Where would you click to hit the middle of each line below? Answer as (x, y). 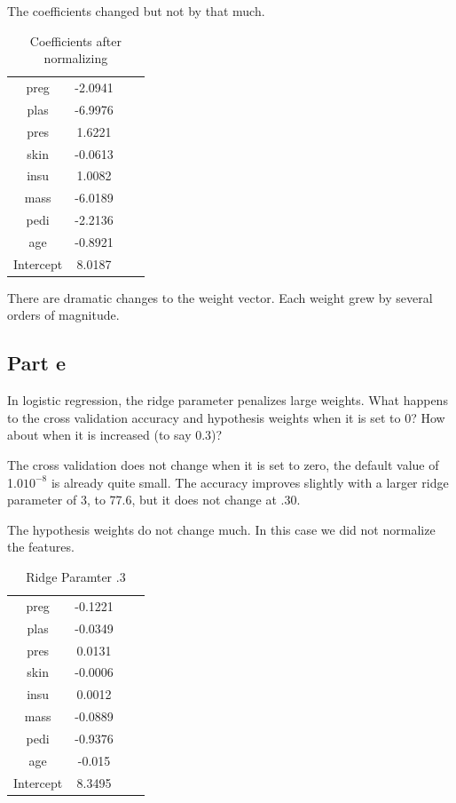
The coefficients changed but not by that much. (136, 11)
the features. (41, 547)
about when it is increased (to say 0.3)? (115, 435)
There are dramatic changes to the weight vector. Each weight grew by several (220, 297)
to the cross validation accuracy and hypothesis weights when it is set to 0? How (226, 417)
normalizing (76, 58)
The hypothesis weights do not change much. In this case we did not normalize (221, 529)
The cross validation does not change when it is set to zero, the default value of (223, 465)
